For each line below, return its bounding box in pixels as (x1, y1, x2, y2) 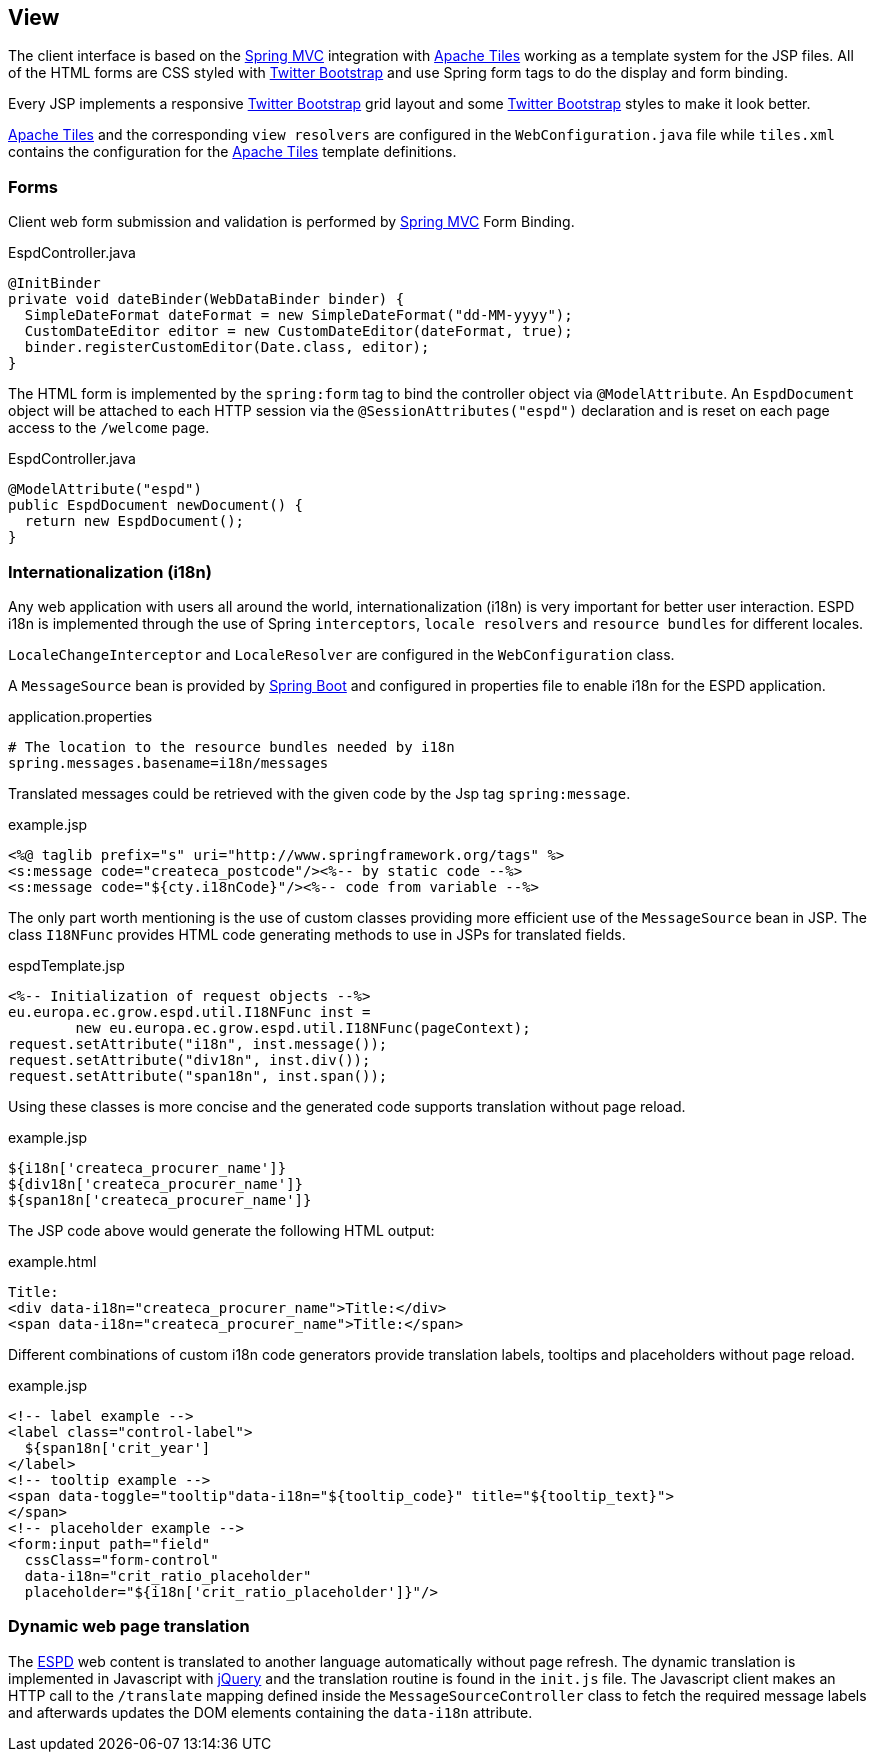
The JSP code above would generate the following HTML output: (8, 1221, 435, 1239)
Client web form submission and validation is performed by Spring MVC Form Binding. (8, 213, 575, 231)
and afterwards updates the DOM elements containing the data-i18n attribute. (8, 1703, 533, 1721)
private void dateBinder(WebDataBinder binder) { (8, 291, 405, 308)
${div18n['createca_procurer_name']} (8, 1175, 304, 1192)
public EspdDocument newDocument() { (8, 497, 304, 514)
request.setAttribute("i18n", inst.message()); (8, 1035, 388, 1052)
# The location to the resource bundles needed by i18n (8, 738, 455, 755)
